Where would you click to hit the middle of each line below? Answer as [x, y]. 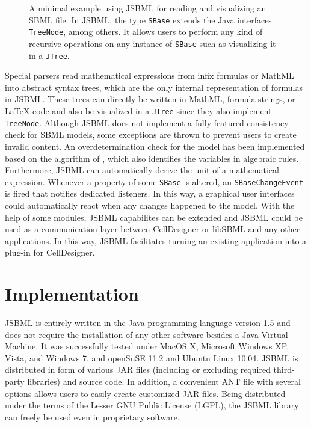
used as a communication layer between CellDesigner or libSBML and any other [152, 229]
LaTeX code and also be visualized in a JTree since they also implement [138, 111]
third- [284, 370]
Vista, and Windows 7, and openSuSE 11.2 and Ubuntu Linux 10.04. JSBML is [152, 358]
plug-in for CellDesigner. [50, 252]
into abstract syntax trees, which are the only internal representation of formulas [154, 87]
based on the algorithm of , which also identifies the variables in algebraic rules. [152, 158]
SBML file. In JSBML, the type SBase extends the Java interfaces [150, 20]
